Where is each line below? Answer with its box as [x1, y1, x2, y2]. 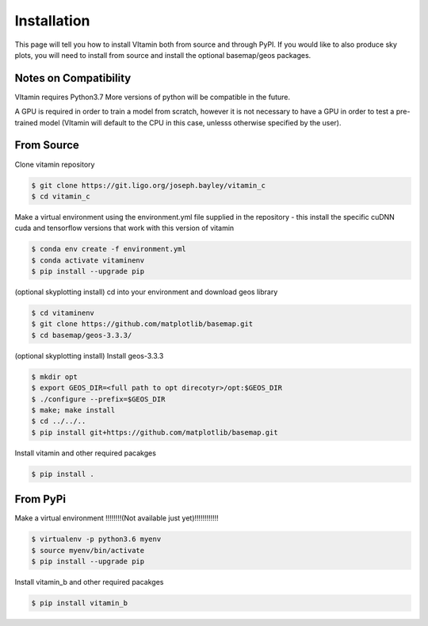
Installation [14, 12, 90, 29]
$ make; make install [31, 405, 116, 414]
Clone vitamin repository [14, 159, 95, 169]
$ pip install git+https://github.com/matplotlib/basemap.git [31, 428, 278, 436]
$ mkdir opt [31, 372, 78, 381]
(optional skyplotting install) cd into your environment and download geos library [14, 287, 278, 297]
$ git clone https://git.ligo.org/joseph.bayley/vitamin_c [31, 181, 266, 190]
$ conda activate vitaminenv [31, 255, 145, 265]
